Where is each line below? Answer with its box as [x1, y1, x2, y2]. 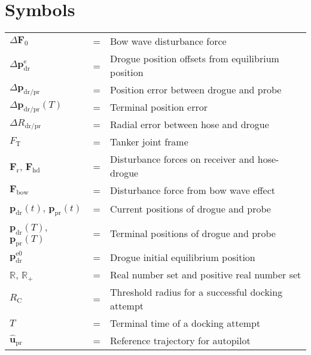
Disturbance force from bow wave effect [110, 183, 275, 198]
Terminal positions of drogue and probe [110, 226, 276, 240]
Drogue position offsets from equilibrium [110, 51, 279, 66]
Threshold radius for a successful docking [110, 284, 283, 299]
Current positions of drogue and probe [110, 201, 271, 216]
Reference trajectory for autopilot [110, 333, 251, 347]
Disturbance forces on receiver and [110, 152, 255, 166]
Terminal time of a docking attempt [110, 315, 261, 330]
